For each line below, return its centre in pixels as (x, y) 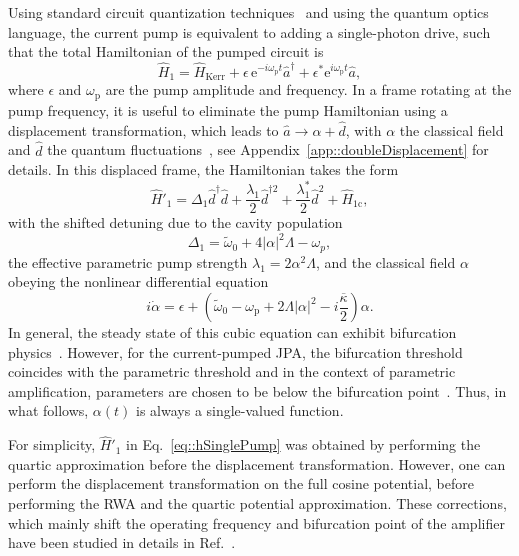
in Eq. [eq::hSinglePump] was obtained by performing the (303, 444)
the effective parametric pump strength (128, 261)
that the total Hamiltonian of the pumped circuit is (166, 51)
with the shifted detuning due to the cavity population (175, 222)
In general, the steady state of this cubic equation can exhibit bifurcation (232, 332)
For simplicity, (52, 444)
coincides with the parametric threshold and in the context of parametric (232, 371)
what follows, (48, 410)
